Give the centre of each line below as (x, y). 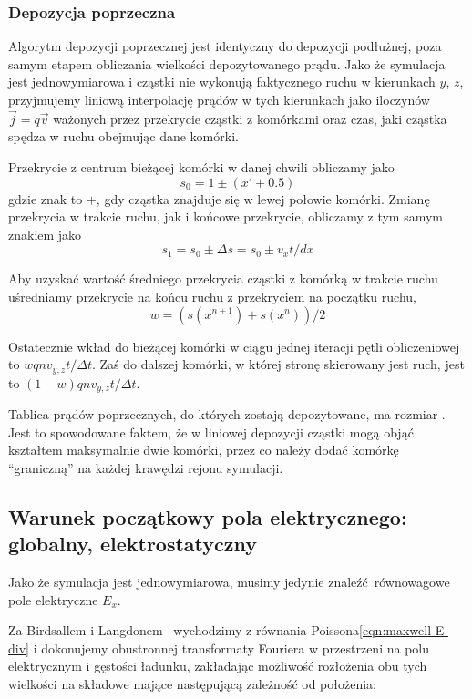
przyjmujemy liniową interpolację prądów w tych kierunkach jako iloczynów (219, 99)
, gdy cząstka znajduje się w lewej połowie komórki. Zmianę (263, 198)
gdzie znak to (46, 198)
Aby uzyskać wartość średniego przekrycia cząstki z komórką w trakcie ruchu (223, 278)
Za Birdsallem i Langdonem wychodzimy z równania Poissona (184, 630)
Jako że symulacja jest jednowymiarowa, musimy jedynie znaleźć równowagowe (229, 582)
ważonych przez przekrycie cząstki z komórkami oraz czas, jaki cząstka (250, 118)
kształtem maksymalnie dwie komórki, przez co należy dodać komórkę (204, 450)
